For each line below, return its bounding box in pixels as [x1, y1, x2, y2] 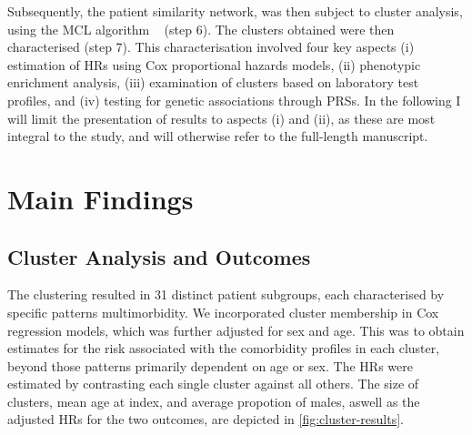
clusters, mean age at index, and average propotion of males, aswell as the [7, 391, 420, 410]
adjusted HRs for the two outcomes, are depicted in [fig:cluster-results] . [7, 410, 404, 429]
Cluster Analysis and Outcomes [7, 242, 311, 270]
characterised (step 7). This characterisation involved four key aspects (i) [7, 37, 415, 56]
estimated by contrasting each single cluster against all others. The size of [7, 374, 419, 393]
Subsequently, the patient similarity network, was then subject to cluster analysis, [7, 2, 463, 20]
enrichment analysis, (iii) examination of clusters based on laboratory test [7, 73, 419, 92]
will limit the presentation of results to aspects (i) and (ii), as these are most [7, 108, 436, 127]
